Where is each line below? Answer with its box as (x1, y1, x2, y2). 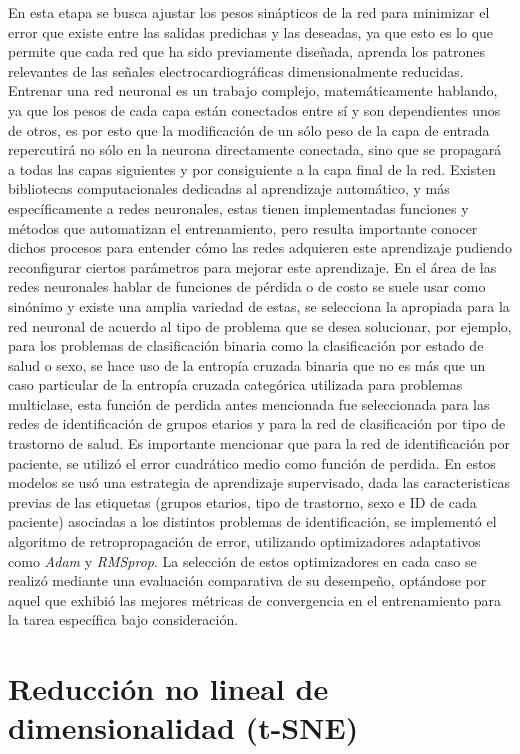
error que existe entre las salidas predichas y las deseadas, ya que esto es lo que (8, 21, 494, 42)
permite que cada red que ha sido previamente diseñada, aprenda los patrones (8, 41, 485, 62)
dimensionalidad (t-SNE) (8, 707, 359, 748)
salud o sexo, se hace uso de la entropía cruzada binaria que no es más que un (8, 354, 486, 375)
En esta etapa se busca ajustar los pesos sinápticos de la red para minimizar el (8, 2, 490, 22)
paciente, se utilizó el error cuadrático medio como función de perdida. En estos (8, 452, 496, 473)
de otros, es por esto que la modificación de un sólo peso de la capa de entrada (8, 119, 490, 140)
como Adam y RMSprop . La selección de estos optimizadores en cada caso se (8, 550, 477, 571)
